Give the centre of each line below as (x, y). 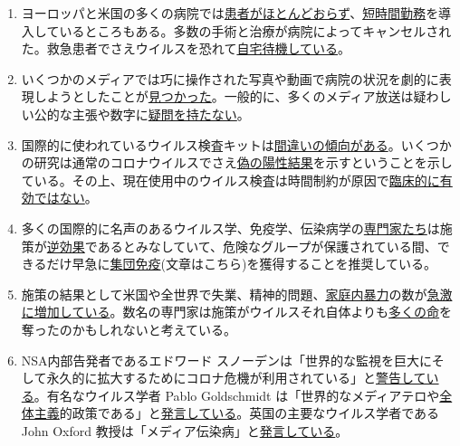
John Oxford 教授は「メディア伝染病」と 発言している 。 (185, 430)
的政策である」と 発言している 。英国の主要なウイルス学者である (249, 413)
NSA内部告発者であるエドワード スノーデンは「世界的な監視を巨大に (226, 360)
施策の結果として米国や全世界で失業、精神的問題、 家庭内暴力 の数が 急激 (237, 294)
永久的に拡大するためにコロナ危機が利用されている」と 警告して (236, 378)
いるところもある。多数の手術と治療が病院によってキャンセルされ (255, 30)
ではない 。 (66, 198)
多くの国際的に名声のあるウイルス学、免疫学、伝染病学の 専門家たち (224, 228)
